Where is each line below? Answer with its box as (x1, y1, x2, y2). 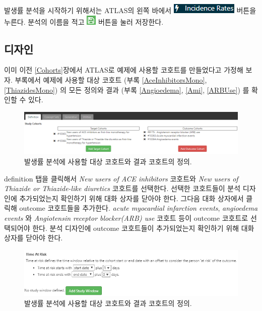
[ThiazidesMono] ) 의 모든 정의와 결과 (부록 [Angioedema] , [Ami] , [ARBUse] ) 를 (4, 84, 249, 95)
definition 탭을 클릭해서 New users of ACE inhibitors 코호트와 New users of (4, 173, 238, 183)
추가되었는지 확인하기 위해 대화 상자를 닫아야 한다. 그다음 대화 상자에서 (19, 193, 244, 203)
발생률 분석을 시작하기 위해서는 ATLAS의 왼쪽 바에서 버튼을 (4, 5, 256, 15)
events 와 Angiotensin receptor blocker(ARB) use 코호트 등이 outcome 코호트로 (4, 212, 248, 223)
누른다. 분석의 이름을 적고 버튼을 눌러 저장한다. (4, 16, 164, 27)
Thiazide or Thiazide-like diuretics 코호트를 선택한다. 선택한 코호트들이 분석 (4, 183, 241, 194)
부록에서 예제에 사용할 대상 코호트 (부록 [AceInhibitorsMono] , (15, 74, 207, 85)
